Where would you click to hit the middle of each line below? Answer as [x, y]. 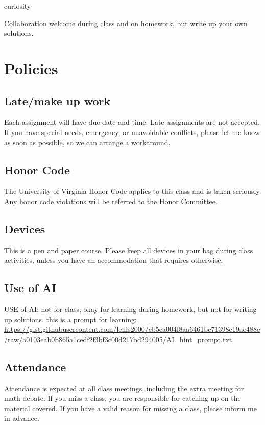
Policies [31, 68]
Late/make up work [57, 100]
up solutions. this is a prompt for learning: [70, 319]
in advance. [22, 418]
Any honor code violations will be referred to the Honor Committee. [111, 201]
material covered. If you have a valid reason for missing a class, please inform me [130, 408]
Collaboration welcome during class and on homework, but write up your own [126, 23]
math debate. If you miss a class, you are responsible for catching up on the [123, 398]
